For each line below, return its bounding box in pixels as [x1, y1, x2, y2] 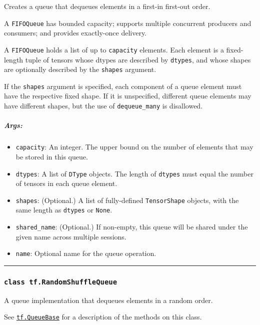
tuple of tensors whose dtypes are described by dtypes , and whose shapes [25, 54, 251, 64]
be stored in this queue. [15, 151, 88, 161]
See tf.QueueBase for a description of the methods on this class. [4, 311, 202, 322]
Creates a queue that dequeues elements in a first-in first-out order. [4, 1, 210, 11]
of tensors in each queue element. [15, 178, 117, 188]
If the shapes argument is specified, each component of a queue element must [4, 80, 242, 91]
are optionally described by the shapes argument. [4, 64, 156, 74]
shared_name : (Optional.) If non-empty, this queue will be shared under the [15, 221, 248, 232]
